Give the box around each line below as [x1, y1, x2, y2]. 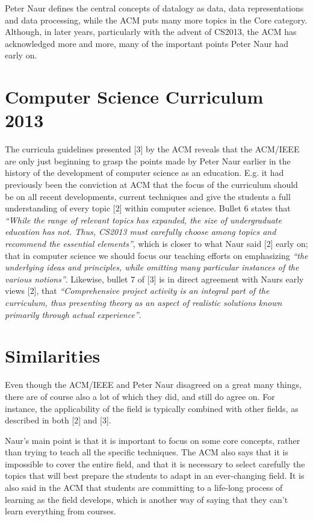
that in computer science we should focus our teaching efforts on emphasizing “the [5, 249, 308, 261]
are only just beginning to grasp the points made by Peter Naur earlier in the [5, 154, 291, 167]
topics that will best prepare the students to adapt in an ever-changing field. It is [5, 469, 305, 482]
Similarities [5, 343, 101, 368]
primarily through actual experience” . [5, 308, 141, 320]
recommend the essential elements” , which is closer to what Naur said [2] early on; [5, 237, 308, 250]
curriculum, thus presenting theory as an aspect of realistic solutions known [5, 296, 282, 308]
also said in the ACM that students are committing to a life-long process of [5, 481, 283, 494]
